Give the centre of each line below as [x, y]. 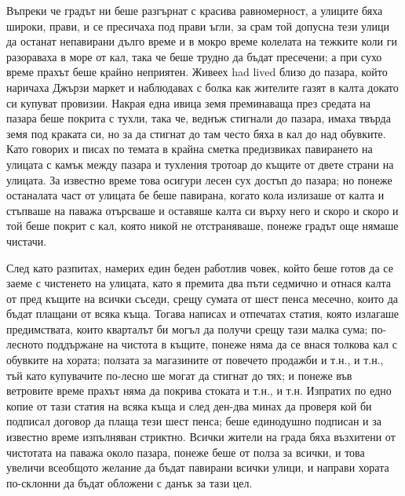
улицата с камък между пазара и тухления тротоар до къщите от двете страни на [200, 164]
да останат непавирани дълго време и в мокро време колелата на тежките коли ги [202, 41]
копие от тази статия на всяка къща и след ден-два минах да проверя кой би [189, 405]
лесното [25, 344]
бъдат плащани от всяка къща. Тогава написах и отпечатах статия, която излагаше [202, 314]
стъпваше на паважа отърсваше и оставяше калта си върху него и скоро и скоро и [202, 210]
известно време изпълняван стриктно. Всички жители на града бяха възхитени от [201, 437]
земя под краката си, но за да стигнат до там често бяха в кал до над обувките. [196, 133]
